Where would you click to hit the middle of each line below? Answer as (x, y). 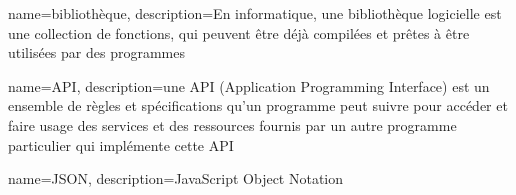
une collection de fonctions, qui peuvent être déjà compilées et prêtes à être (239, 32)
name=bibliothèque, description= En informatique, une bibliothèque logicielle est (255, 13)
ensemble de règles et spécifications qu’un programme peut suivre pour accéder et (258, 105)
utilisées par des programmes (96, 52)
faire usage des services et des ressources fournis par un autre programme (232, 124)
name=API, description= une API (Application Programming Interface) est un (249, 85)
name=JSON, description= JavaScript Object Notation (176, 178)
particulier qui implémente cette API (121, 144)
